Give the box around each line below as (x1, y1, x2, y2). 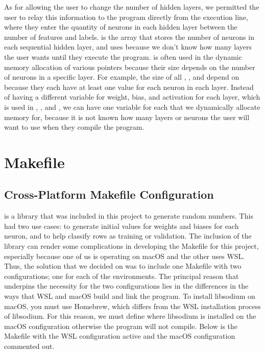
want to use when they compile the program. (4, 122, 144, 132)
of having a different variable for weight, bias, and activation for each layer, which (4, 91, 260, 102)
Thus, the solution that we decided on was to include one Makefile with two (4, 261, 242, 271)
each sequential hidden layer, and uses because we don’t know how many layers (4, 41, 252, 52)
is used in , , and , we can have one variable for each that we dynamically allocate (4, 101, 260, 112)
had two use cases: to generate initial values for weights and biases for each (4, 220, 239, 231)
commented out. (4, 341, 55, 351)
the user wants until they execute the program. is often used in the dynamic (4, 51, 242, 62)
